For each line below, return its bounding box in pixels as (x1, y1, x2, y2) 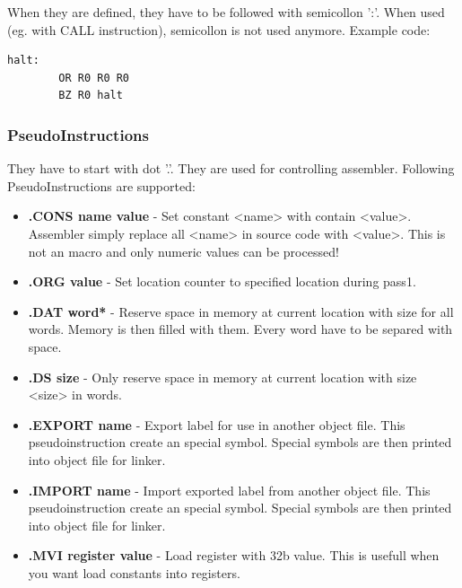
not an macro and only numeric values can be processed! (28, 241, 339, 260)
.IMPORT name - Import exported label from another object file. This (28, 480, 431, 499)
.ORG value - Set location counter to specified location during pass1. (28, 272, 416, 291)
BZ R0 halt (58, 89, 123, 102)
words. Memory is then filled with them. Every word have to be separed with (28, 320, 453, 338)
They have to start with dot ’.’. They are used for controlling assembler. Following (7, 159, 455, 178)
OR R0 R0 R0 (58, 71, 130, 84)
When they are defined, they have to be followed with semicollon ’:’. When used (7, 3, 445, 21)
